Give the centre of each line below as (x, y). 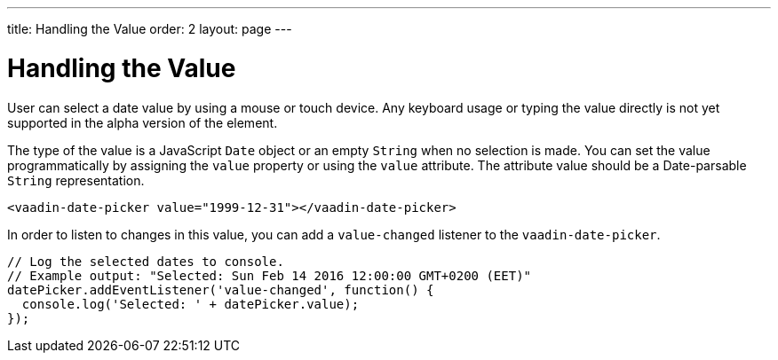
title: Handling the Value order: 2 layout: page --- (150, 29)
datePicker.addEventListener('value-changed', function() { (221, 290)
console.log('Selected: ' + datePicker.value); (191, 304)
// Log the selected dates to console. (146, 261)
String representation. (76, 180)
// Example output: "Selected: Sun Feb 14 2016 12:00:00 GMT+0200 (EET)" (270, 275)
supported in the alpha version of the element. (143, 122)
